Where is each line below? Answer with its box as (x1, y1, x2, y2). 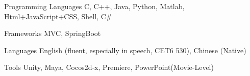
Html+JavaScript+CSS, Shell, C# (4, 11, 112, 21)
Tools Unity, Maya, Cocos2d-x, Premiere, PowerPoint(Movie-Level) (4, 62, 214, 72)
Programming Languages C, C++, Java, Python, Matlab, (4, 1, 185, 11)
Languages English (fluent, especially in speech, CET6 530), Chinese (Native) (4, 45, 246, 55)
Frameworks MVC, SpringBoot (4, 28, 101, 39)
